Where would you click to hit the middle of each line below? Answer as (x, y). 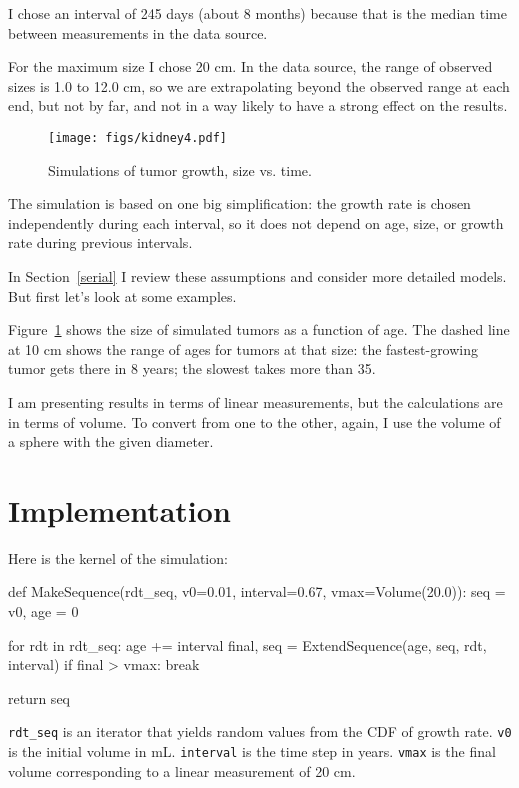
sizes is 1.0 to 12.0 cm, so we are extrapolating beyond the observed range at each (259, 85)
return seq (39, 697)
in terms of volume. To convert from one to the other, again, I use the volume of (254, 421)
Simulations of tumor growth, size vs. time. (180, 169)
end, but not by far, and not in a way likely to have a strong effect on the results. (258, 105)
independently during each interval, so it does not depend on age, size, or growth (256, 222)
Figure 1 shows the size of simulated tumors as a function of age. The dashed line (259, 329)
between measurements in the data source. (138, 32)
